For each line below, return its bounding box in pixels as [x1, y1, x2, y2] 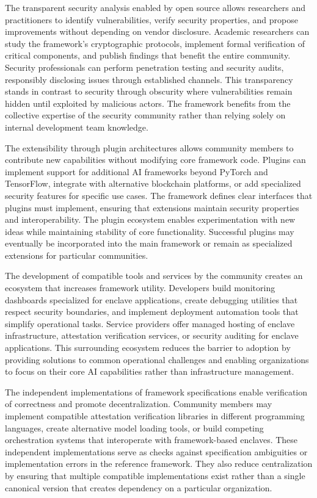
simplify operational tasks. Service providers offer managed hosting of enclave [5, 317, 295, 330]
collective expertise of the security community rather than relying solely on [5, 109, 286, 121]
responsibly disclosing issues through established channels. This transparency [5, 73, 293, 85]
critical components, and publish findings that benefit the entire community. [5, 49, 291, 62]
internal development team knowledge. [5, 120, 148, 133]
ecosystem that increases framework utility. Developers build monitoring [5, 281, 275, 294]
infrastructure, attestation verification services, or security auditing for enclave [5, 329, 299, 342]
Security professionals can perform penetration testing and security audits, [5, 60, 284, 73]
